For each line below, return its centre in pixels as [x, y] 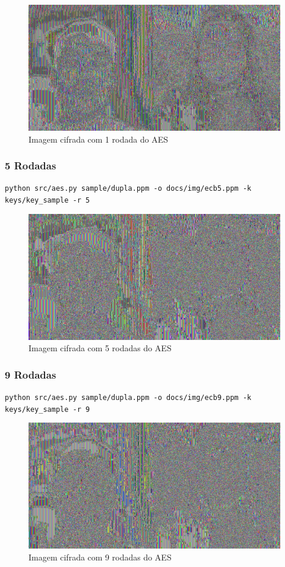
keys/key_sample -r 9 [47, 409]
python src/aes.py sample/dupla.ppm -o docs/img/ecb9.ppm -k [128, 398]
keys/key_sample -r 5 [47, 201]
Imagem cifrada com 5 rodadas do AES [100, 348]
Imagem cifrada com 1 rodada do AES [99, 139]
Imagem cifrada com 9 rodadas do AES [100, 557]
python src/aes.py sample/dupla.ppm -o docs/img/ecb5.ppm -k [128, 189]
